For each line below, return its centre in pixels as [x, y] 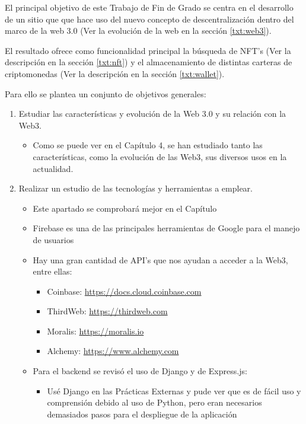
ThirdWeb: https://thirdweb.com [107, 311]
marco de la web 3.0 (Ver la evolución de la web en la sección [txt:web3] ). [138, 31]
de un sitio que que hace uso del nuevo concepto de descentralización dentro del [149, 19]
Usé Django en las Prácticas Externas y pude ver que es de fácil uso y [174, 390]
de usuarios [53, 239]
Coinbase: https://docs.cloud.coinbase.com [124, 291]
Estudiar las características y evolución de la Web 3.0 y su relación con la [152, 114]
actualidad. [53, 168]
